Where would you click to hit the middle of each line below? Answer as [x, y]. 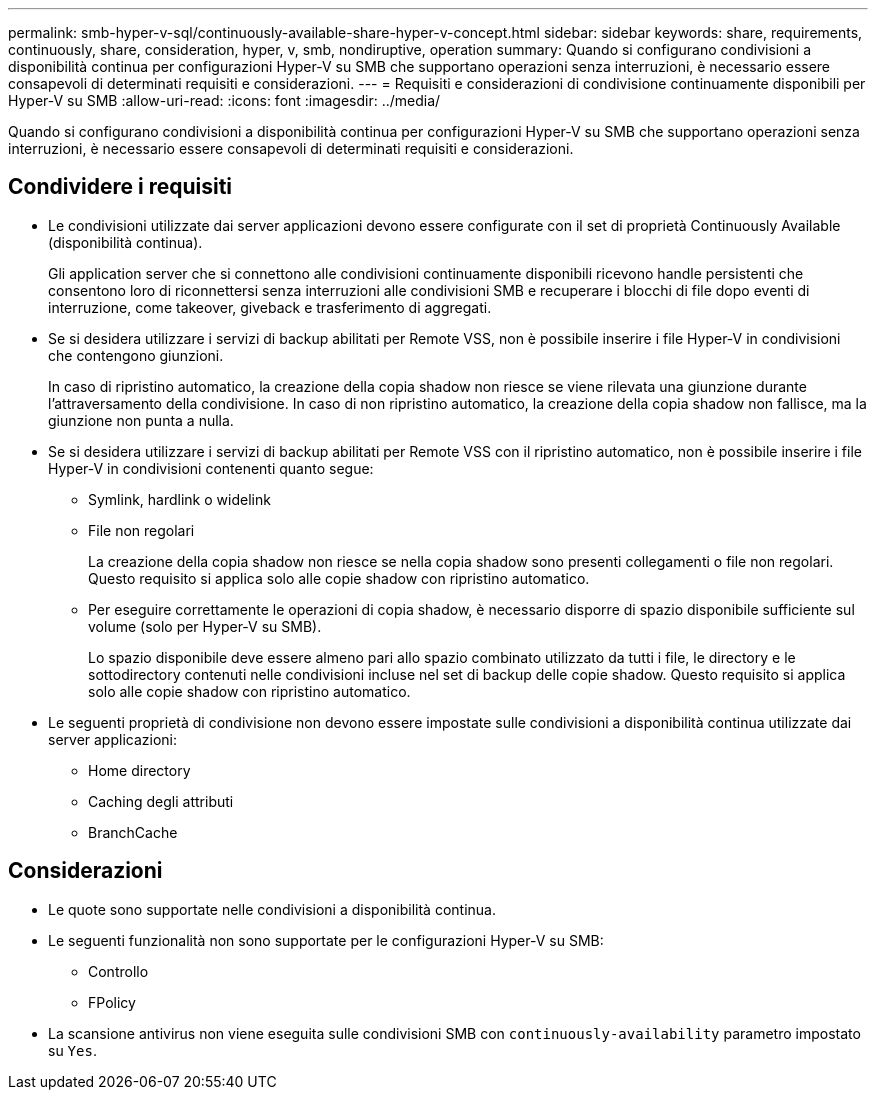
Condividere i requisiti [120, 187]
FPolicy [112, 1002]
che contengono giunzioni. [136, 355]
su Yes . [72, 1050]
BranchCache [133, 832]
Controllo [118, 971]
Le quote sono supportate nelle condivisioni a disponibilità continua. [272, 909]
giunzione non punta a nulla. [141, 420]
